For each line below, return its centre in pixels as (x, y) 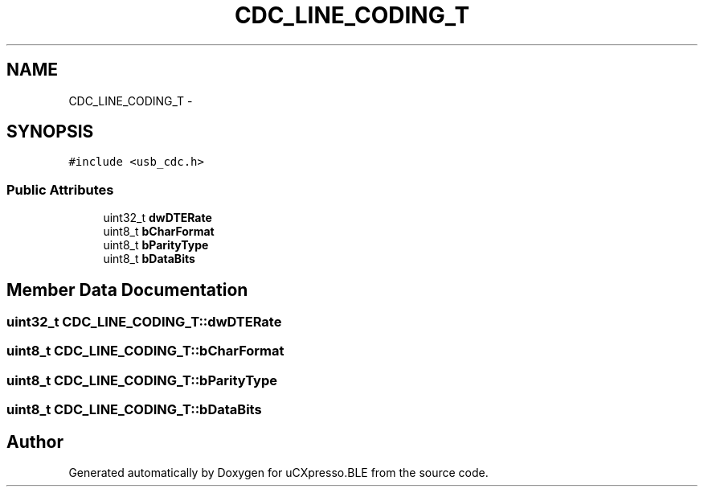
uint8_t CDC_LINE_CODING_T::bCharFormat (145, 351)
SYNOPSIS (50, 132)
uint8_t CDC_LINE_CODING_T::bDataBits (134, 410)
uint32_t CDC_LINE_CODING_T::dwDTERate (144, 322)
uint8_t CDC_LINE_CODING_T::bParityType (142, 380)
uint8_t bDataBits (149, 259)
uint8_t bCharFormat (159, 232)
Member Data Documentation (127, 290)
